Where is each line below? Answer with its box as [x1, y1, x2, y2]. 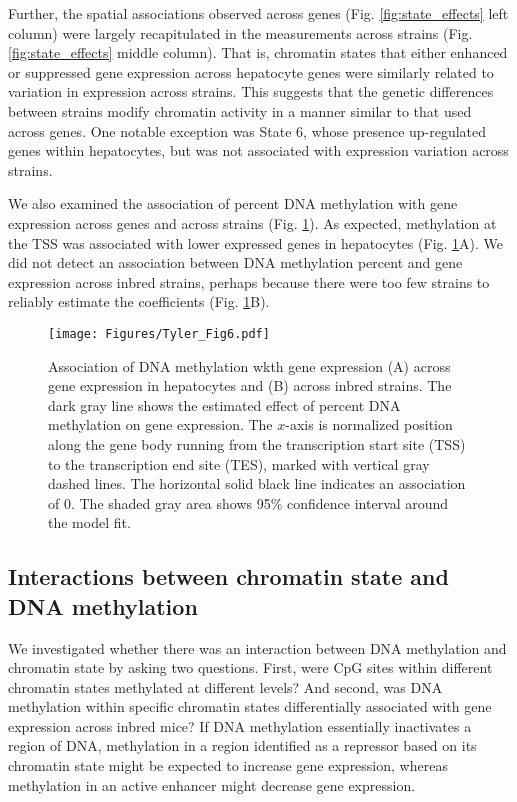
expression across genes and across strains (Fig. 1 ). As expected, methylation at [8, 212, 497, 233]
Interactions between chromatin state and [8, 561, 449, 592]
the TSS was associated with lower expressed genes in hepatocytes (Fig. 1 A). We [8, 232, 504, 253]
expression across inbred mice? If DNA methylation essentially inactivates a [8, 715, 472, 736]
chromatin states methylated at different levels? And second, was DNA [8, 676, 443, 697]
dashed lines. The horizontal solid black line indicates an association [48, 473, 466, 494]
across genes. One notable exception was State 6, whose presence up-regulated [8, 120, 487, 141]
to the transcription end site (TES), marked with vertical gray [48, 453, 430, 474]
